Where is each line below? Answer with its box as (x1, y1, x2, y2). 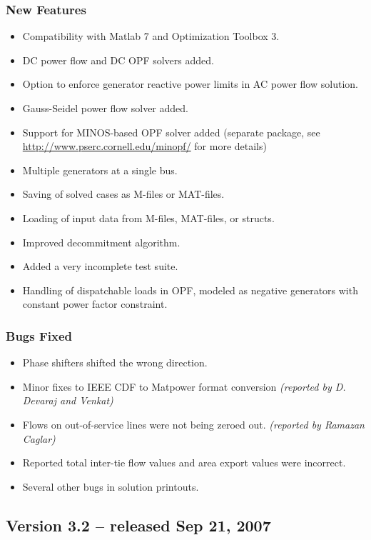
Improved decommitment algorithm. (22, 234, 181, 249)
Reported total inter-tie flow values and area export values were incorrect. (22, 455, 346, 470)
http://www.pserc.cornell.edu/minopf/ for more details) (22, 139, 267, 154)
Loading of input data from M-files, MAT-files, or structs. (22, 210, 275, 225)
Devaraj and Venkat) (22, 393, 113, 408)
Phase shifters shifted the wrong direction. (22, 355, 208, 370)
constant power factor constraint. (22, 296, 168, 311)
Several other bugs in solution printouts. (22, 479, 199, 494)
